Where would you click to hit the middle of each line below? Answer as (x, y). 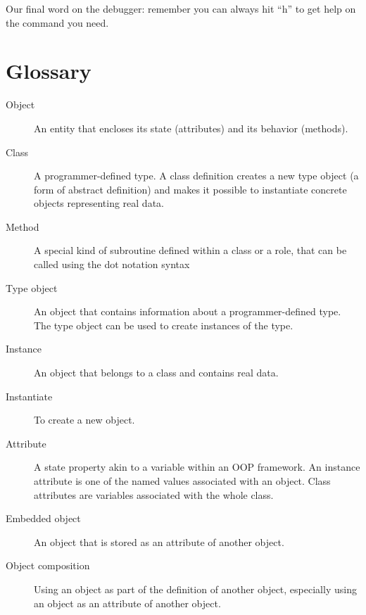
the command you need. (57, 22)
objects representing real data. (99, 203)
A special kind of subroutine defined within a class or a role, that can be (190, 250)
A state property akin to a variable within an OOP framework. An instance (197, 467)
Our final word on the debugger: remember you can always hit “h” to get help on (181, 8)
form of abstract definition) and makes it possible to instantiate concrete (190, 189)
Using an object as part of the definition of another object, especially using (195, 589)
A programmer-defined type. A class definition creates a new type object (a (196, 176)
